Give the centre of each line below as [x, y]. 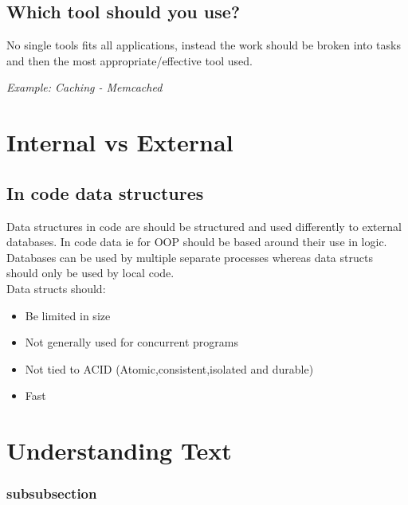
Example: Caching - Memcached [84, 87]
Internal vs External [120, 142]
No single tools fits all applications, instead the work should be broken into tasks [204, 45]
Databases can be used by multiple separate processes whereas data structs [190, 257]
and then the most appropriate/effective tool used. [130, 60]
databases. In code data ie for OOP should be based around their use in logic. [197, 242]
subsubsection [52, 493]
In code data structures [105, 192]
